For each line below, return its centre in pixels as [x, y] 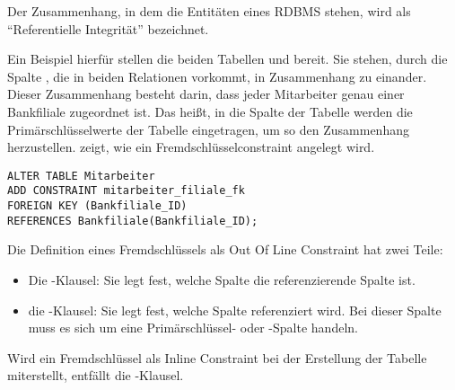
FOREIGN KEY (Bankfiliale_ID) [97, 206]
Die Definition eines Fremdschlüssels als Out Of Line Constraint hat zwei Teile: [225, 249]
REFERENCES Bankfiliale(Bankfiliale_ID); [133, 221]
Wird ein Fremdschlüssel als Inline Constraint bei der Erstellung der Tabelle [217, 357]
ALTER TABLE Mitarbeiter [81, 176]
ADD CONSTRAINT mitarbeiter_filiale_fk [126, 191]
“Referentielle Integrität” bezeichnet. [108, 28]
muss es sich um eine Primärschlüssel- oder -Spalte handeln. [193, 328]
